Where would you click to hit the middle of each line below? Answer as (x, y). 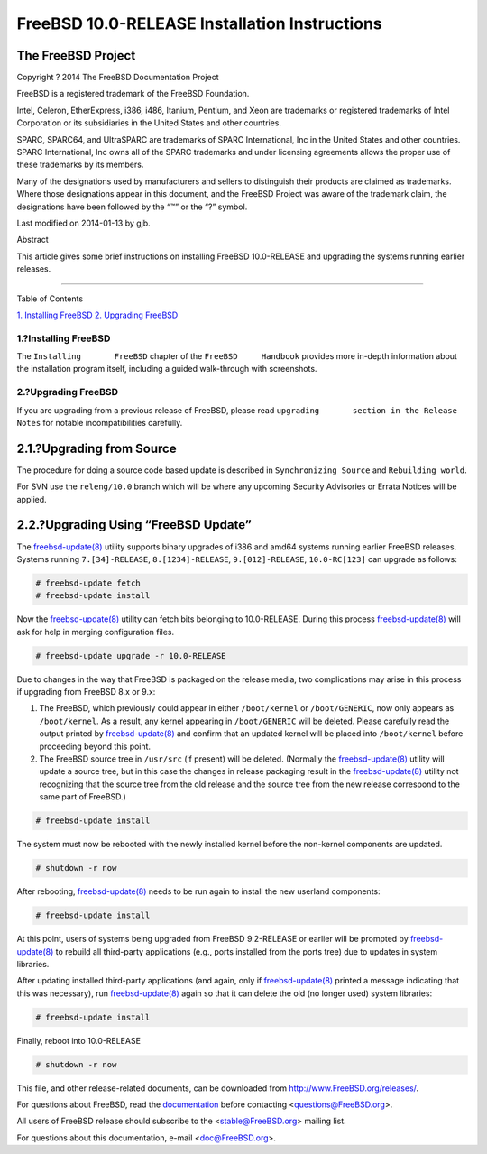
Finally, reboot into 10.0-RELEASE (79, 1040)
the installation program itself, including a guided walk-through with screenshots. (167, 369)
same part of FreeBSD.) (83, 797)
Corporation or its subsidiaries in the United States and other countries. (149, 123)
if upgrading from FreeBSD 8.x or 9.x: (86, 692)
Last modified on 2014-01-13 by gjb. (83, 223)
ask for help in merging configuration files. (96, 632)
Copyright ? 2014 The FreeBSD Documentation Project (118, 78)
